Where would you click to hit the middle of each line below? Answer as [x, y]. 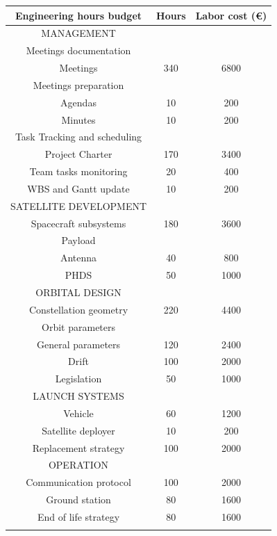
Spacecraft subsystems [78, 223]
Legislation [78, 379]
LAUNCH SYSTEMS [78, 396]
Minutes [78, 119]
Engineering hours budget [79, 15]
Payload [78, 240]
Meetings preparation [78, 84]
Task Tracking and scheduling [78, 137]
